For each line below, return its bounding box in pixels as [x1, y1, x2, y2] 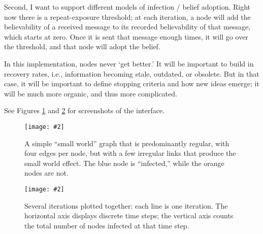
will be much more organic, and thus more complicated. [4, 88, 177, 98]
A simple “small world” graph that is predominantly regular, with [24, 138, 229, 148]
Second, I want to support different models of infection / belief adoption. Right [4, 2, 251, 12]
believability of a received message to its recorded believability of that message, [4, 21, 251, 32]
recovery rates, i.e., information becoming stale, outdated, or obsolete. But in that [4, 68, 259, 79]
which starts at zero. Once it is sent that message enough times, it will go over [4, 31, 248, 42]
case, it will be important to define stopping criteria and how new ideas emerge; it [4, 78, 259, 89]
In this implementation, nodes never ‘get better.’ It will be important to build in [4, 58, 254, 69]
